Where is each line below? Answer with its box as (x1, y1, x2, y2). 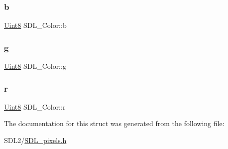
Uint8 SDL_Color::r (4, 101, 66, 112)
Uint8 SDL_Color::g (4, 61, 66, 71)
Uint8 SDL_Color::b (4, 20, 67, 30)
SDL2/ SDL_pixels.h (4, 135, 67, 146)
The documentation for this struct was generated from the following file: (4, 118, 225, 129)
